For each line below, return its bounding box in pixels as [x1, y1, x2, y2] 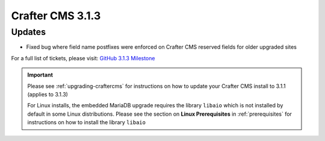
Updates [11, 27, 46, 37]
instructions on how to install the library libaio [27, 119, 146, 126]
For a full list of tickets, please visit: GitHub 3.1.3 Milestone [11, 54, 155, 61]
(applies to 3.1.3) [27, 90, 69, 98]
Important [27, 71, 54, 78]
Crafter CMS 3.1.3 [11, 9, 101, 22]
